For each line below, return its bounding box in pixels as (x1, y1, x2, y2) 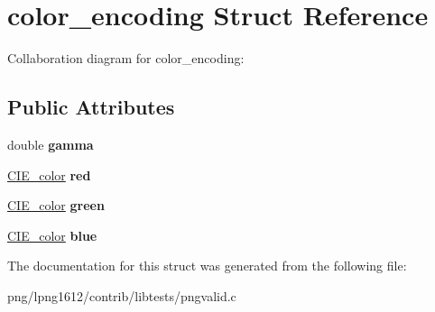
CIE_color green (7, 196, 105, 215)
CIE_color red (7, 165, 91, 184)
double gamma (7, 134, 94, 153)
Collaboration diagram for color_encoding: (7, 49, 245, 68)
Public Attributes (7, 93, 175, 121)
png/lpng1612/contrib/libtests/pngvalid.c (7, 286, 236, 305)
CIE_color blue (7, 225, 97, 244)
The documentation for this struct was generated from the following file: (7, 256, 407, 275)
